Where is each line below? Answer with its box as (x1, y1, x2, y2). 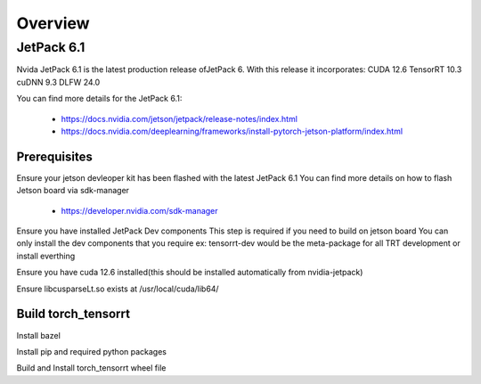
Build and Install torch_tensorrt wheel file (16, 363, 167, 373)
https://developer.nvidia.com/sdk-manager (61, 205, 218, 216)
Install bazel (16, 330, 61, 340)
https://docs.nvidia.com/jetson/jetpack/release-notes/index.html (61, 113, 298, 124)
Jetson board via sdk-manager (16, 185, 129, 196)
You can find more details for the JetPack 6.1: (16, 94, 183, 104)
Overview (16, 13, 90, 33)
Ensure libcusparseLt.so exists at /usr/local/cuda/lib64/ (16, 283, 219, 294)
